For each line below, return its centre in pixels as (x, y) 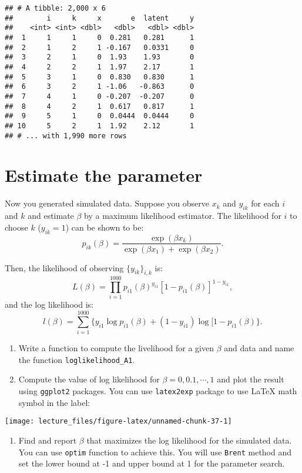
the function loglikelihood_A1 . (77, 359)
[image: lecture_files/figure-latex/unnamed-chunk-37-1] (118, 422)
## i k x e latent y (100, 18)
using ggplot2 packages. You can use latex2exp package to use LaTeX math (158, 391)
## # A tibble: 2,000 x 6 (55, 8)
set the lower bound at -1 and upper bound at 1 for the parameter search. (152, 463)
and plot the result (251, 379)
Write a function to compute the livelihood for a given (116, 348)
